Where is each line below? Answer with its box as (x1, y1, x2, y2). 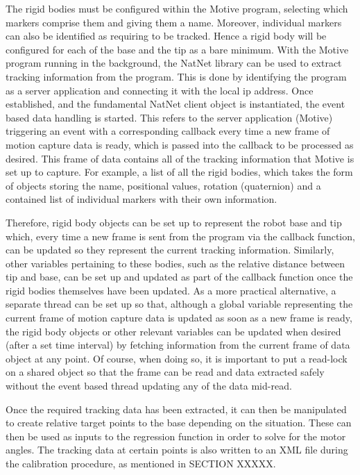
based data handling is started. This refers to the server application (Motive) (6, 110, 333, 124)
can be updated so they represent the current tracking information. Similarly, (6, 242, 334, 257)
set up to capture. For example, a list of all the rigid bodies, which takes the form (6, 165, 353, 179)
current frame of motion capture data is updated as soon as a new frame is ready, (6, 310, 352, 325)
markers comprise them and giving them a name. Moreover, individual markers (6, 15, 342, 29)
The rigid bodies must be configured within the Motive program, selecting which (6, 1, 348, 15)
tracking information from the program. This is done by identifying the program (6, 69, 347, 83)
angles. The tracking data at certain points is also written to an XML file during (6, 442, 348, 457)
